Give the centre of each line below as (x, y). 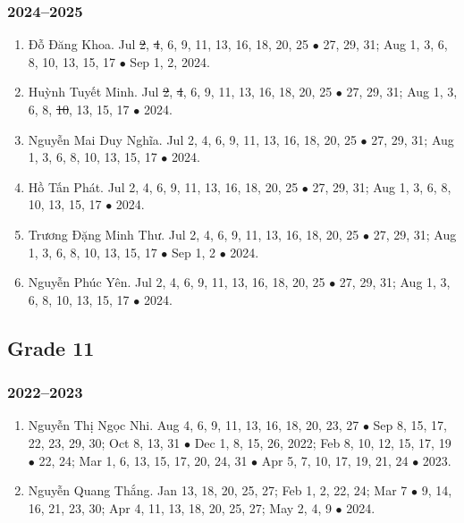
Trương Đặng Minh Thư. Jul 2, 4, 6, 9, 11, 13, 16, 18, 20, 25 (194, 234)
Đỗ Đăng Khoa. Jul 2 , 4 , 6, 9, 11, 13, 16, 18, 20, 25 (169, 44)
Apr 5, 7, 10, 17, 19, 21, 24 (335, 460)
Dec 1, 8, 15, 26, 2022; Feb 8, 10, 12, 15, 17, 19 (323, 442)
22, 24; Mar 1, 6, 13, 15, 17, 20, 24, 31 (143, 460)
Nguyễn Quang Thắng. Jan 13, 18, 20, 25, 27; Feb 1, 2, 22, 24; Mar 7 (218, 490)
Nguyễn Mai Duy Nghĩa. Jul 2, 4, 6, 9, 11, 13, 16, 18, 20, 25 (192, 139)
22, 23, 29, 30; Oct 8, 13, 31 (104, 442)
